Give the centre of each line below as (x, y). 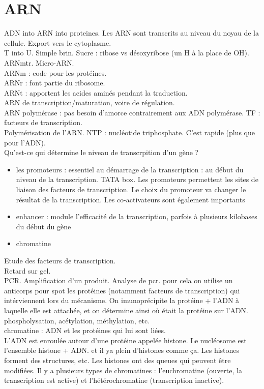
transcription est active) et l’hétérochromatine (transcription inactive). (114, 380)
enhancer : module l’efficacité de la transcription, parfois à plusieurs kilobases (137, 216)
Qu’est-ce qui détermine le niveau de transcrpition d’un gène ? (101, 152)
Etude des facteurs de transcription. (60, 260)
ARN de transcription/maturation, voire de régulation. (90, 102)
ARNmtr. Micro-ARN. (39, 62)
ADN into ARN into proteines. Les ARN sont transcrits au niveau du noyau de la (131, 33)
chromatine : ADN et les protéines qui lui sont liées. (85, 330)
